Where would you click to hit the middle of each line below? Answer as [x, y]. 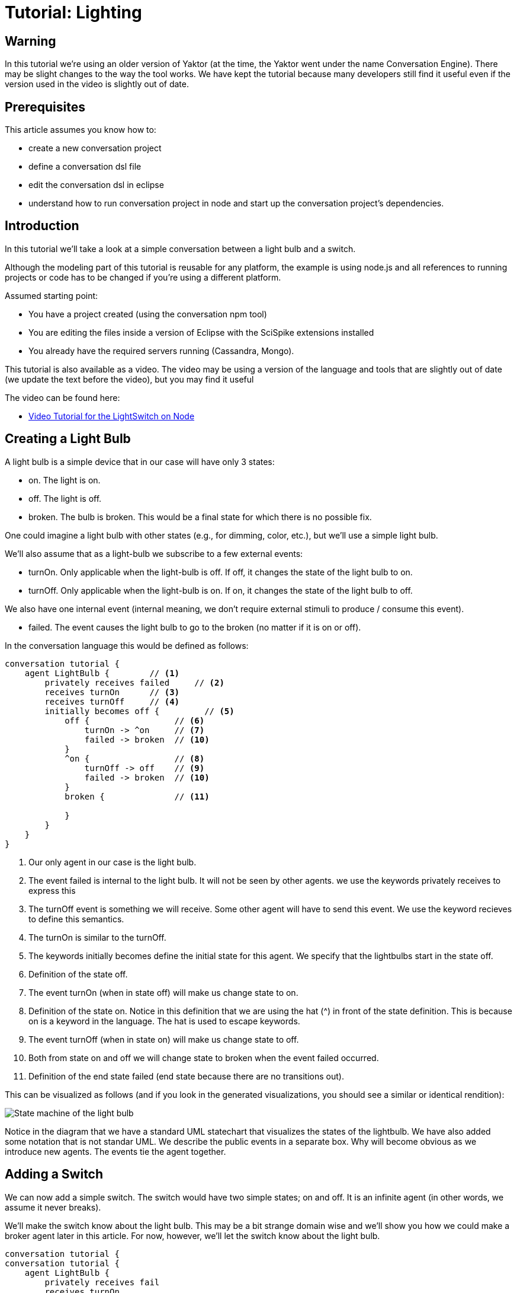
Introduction [42, 226]
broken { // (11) [137, 796]
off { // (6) [135, 720]
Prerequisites [45, 107]
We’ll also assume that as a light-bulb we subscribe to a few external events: [154, 553]
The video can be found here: [62, 397]
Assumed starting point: [52, 295]
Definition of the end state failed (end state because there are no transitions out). [186, 1076]
